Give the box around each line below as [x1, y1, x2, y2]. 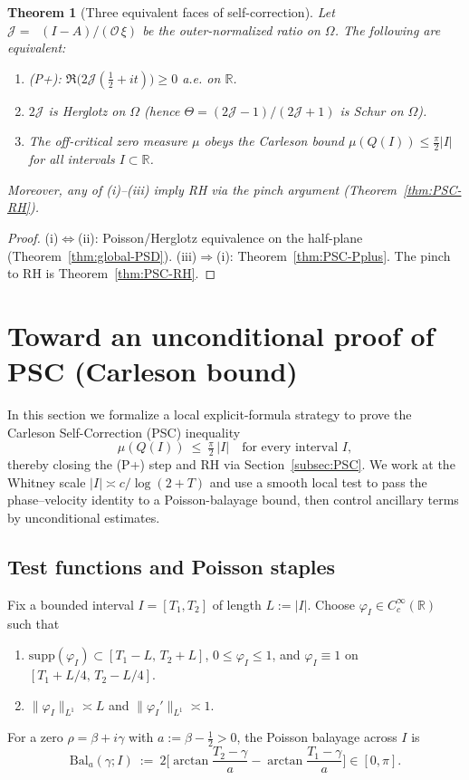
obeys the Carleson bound [204, 131, 344, 150]
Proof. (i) [7, 227, 59, 246]
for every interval [242, 441, 339, 455]
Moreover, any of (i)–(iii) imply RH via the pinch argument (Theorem [7, 179, 397, 198]
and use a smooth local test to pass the [209, 472, 427, 491]
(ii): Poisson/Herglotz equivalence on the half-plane [78, 227, 363, 246]
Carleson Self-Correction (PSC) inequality [7, 422, 241, 441]
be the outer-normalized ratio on [142, 20, 321, 39]
